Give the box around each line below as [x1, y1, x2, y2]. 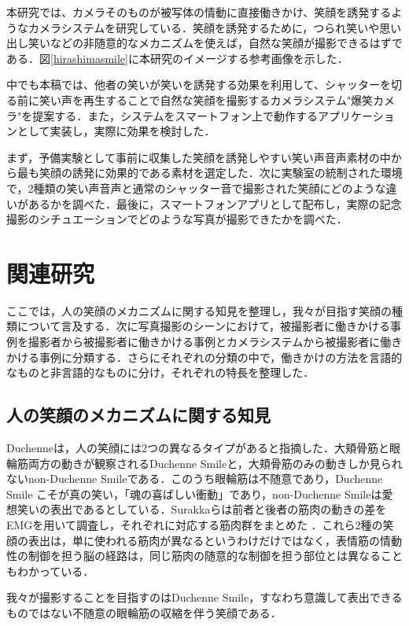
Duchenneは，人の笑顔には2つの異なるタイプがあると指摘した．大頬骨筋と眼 [6, 440, 401, 456]
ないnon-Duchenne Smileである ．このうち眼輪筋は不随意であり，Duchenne [6, 470, 383, 487]
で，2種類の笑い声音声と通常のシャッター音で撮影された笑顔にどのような [6, 179, 386, 196]
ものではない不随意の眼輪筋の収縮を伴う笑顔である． [6, 604, 282, 620]
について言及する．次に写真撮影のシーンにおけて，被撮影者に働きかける [17, 318, 390, 334]
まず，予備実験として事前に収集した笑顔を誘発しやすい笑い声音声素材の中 [6, 149, 391, 165]
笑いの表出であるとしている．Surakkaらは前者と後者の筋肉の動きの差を [17, 501, 387, 517]
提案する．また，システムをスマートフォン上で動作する [32, 107, 319, 123]
